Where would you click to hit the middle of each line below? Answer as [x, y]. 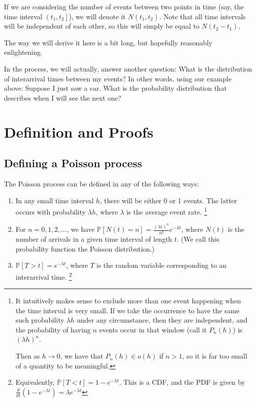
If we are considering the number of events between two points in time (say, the [124, 6]
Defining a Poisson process [73, 163]
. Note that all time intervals [202, 16]
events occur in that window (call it [153, 329]
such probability [40, 320]
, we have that [82, 356]
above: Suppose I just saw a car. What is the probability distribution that [115, 88]
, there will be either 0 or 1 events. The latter [168, 200]
